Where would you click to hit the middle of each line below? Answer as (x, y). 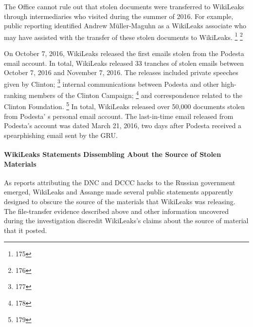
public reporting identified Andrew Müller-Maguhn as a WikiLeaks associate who (125, 26)
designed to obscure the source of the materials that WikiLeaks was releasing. (120, 201)
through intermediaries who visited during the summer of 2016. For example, (119, 16)
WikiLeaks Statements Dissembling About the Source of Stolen (113, 154)
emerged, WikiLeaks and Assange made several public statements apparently (118, 192)
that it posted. (26, 230)
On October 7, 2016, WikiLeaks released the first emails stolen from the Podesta (124, 53)
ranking (15, 95)
